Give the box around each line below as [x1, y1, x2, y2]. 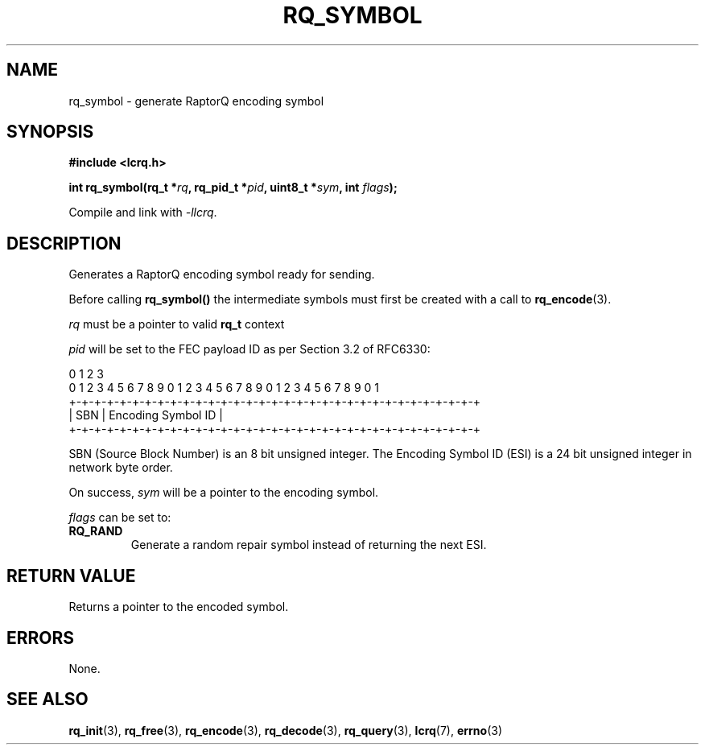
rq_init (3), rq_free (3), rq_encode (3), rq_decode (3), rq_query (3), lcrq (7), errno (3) [68, 723, 503, 737]
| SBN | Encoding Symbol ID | [68, 408, 223, 423]
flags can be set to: [68, 510, 171, 525]
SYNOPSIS [6, 122, 94, 142]
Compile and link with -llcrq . [68, 205, 217, 220]
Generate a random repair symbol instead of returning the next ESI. [130, 538, 487, 552]
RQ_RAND [68, 524, 123, 538]
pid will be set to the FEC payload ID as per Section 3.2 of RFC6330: [68, 342, 431, 357]
